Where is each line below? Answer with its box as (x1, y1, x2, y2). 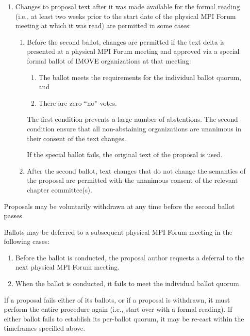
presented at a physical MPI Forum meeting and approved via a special (27, 46, 240, 56)
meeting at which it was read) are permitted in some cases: (15, 20, 191, 31)
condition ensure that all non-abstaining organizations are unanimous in (27, 123, 242, 133)
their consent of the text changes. (27, 133, 126, 143)
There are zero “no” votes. (38, 97, 117, 108)
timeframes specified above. (4, 323, 85, 333)
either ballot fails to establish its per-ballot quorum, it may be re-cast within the (4, 313, 244, 323)
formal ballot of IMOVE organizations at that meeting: (27, 55, 191, 65)
